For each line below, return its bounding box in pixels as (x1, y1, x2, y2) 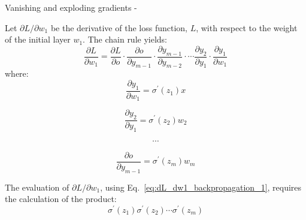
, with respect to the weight (196, 21, 298, 34)
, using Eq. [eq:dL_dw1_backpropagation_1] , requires (100, 180, 302, 193)
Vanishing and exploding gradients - (5, 1, 137, 13)
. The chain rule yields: (83, 33, 168, 46)
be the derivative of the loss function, (50, 21, 187, 34)
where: (5, 67, 29, 80)
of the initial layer (5, 33, 71, 46)
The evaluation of (5, 180, 69, 193)
